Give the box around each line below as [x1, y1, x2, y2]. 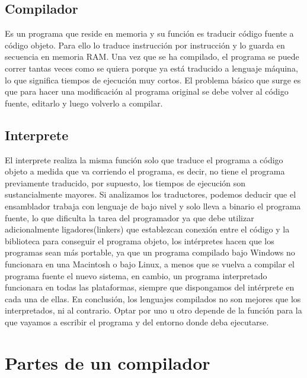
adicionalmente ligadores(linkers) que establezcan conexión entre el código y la [5, 223, 290, 235]
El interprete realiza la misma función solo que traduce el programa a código [5, 153, 283, 166]
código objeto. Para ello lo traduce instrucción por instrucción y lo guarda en [5, 38, 285, 51]
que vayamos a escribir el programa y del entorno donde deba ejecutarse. [5, 315, 269, 328]
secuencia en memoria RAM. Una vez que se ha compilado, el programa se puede [5, 50, 299, 63]
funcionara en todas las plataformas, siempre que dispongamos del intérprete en [5, 281, 295, 293]
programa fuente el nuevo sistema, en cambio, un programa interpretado [5, 269, 267, 282]
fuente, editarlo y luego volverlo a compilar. [5, 96, 163, 109]
